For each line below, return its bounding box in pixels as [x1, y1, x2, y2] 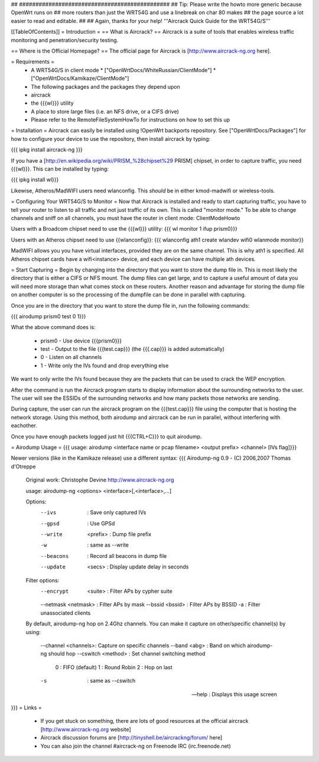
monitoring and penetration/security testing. [11, 36, 119, 44]
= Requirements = [11, 58, 55, 65]
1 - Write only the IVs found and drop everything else [40, 361, 169, 369]
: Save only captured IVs [87, 509, 147, 516]
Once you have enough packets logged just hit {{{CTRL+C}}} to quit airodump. [11, 432, 202, 440]
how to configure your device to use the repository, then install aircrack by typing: [11, 135, 211, 142]
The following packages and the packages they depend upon [31, 83, 180, 90]
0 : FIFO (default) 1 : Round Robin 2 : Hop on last [55, 663, 172, 671]
